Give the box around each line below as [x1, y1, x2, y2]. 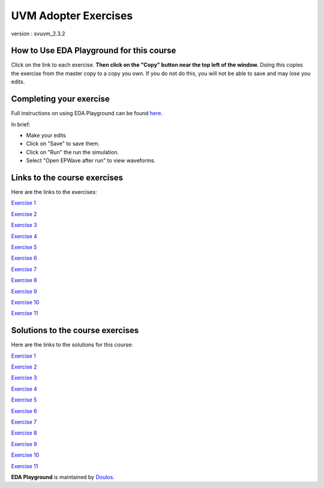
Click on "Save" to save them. [26, 140, 100, 147]
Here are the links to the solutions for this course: [11, 341, 133, 348]
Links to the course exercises [11, 172, 123, 182]
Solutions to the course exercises [11, 325, 139, 336]
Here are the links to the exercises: [11, 188, 97, 195]
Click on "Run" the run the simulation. [26, 148, 119, 155]
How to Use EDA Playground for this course [11, 46, 176, 56]
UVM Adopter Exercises [11, 9, 133, 22]
